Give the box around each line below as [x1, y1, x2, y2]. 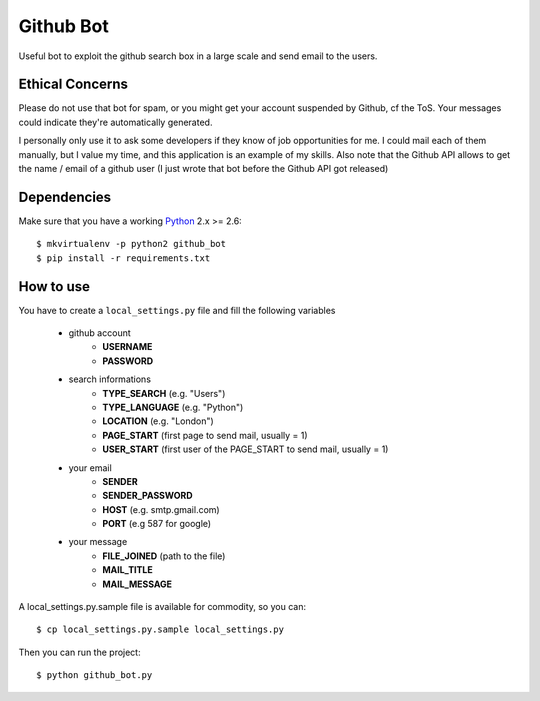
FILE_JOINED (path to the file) [102, 550, 226, 562]
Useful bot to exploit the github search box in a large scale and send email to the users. [18, 50, 378, 62]
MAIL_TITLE [102, 564, 154, 576]
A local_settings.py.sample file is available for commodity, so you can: [18, 601, 307, 613]
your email [68, 461, 112, 474]
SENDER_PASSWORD [102, 490, 194, 502]
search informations [68, 373, 152, 385]
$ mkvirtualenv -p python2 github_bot [36, 238, 227, 250]
